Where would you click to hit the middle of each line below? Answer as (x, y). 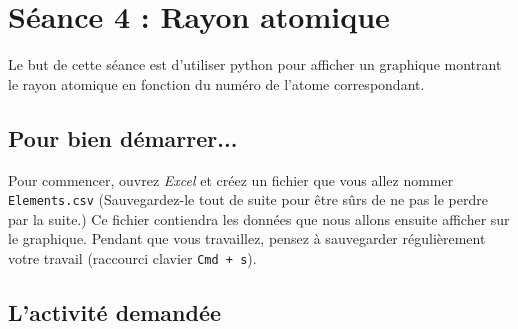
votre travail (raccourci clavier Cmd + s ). (132, 257)
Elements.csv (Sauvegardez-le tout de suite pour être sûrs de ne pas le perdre (248, 199)
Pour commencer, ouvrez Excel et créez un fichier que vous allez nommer (231, 179)
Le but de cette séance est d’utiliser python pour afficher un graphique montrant (255, 64)
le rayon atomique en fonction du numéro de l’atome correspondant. (216, 83)
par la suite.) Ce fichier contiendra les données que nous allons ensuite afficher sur (259, 218)
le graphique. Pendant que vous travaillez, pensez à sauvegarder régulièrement (247, 238)
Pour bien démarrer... (123, 137)
